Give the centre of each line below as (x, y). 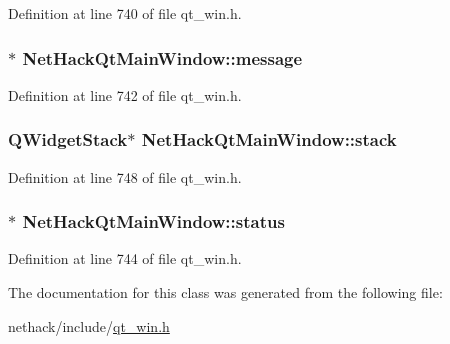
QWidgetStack (68, 139)
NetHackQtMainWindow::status (153, 221)
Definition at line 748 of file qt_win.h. (125, 176)
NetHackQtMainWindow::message (162, 57)
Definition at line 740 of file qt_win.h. (125, 13)
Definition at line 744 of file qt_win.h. (125, 258)
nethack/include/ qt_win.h (89, 325)
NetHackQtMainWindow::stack (269, 139)
